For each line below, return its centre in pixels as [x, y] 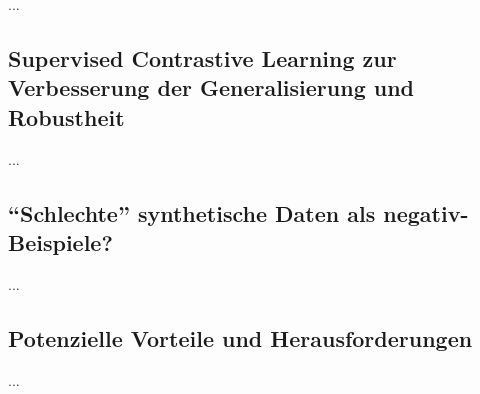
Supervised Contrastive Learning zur [202, 57]
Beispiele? [60, 241]
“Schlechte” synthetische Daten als [192, 212]
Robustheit [66, 116]
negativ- [426, 212]
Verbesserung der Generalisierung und [211, 87]
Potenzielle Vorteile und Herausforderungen [240, 337]
